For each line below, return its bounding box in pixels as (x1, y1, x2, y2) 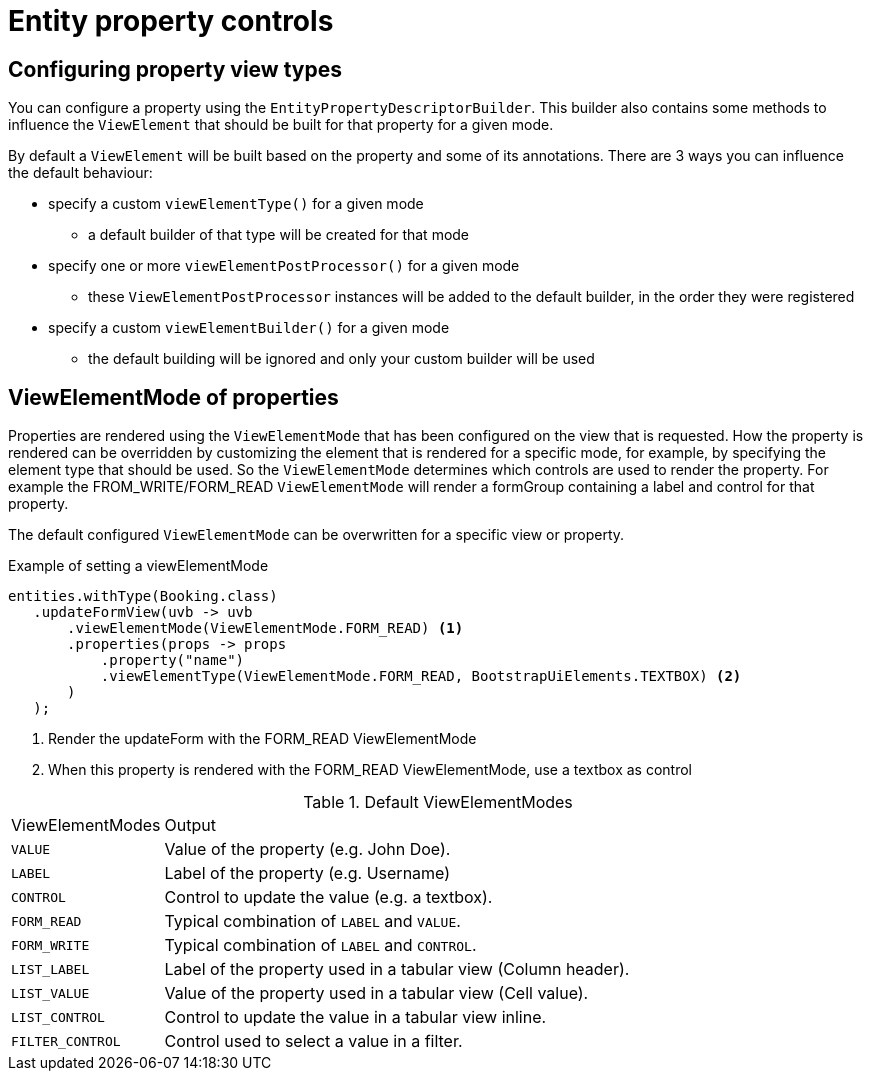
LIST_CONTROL (11, 1009, 105, 1025)
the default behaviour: (8, 164, 153, 182)
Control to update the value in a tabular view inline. (164, 1007, 547, 1028)
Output (164, 815, 216, 836)
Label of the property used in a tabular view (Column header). (164, 959, 630, 980)
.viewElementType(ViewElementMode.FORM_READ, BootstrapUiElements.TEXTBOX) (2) (100, 668, 742, 685)
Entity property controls (8, 4, 334, 38)
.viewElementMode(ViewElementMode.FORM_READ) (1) (67, 620, 464, 637)
